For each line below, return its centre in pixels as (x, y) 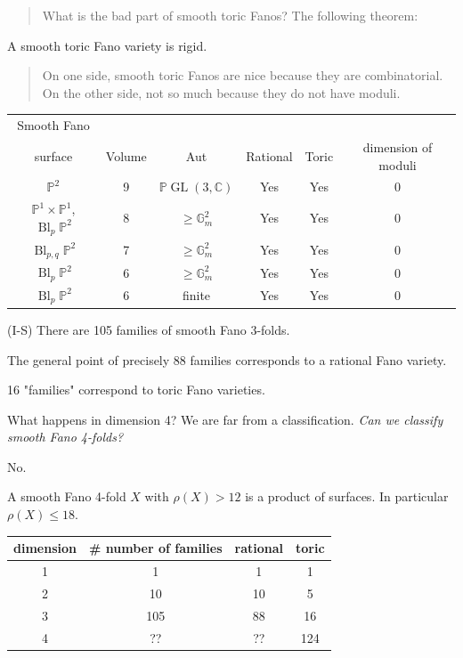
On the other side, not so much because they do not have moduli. (221, 92)
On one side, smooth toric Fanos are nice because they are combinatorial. (243, 75)
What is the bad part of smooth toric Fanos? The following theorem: (230, 15)
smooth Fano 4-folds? (65, 437)
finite (196, 295)
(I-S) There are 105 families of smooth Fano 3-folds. (149, 329)
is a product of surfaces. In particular (347, 496)
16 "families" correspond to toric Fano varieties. (136, 390)
